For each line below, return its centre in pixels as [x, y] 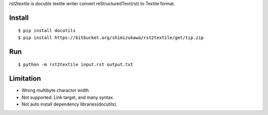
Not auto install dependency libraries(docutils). [69, 104]
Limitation [25, 79]
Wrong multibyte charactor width [55, 90]
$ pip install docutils [47, 31]
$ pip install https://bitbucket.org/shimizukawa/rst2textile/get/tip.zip [111, 38]
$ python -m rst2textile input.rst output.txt [76, 65]
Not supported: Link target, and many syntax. [68, 97]
